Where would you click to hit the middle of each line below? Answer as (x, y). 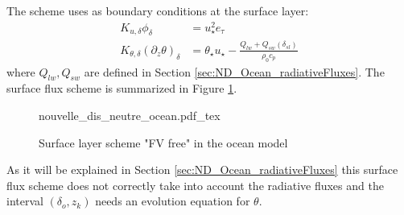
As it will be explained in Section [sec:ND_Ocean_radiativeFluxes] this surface (202, 170)
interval (25, 201)
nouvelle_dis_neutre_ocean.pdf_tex (130, 115)
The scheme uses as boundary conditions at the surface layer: (158, 10)
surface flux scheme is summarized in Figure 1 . (122, 88)
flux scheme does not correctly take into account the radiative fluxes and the (195, 185)
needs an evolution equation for (173, 201)
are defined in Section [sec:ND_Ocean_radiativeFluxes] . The (234, 71)
